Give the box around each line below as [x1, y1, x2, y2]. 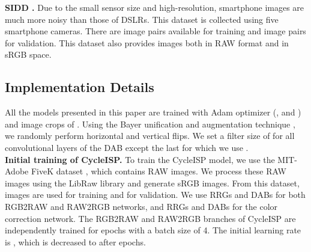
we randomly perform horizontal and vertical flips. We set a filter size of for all [5, 129, 295, 142]
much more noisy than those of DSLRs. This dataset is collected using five [5, 13, 279, 25]
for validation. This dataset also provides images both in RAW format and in [5, 36, 289, 49]
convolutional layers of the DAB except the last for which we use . [5, 141, 249, 153]
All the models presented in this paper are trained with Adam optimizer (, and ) [5, 106, 301, 118]
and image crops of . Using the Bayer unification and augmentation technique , [5, 117, 295, 130]
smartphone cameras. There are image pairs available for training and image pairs [5, 25, 306, 37]
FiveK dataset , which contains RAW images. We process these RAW [31, 165, 286, 177]
